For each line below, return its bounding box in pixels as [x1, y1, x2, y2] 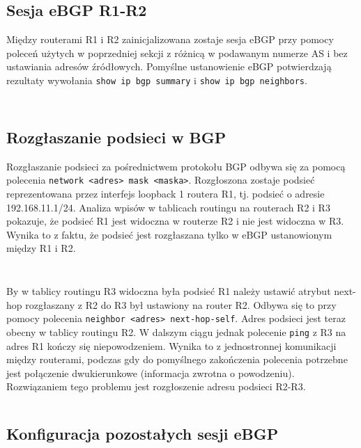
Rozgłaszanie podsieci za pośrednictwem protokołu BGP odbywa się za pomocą [6, 159, 346, 173]
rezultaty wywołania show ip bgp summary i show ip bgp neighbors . [6, 72, 307, 87]
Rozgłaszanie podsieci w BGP [6, 127, 226, 148]
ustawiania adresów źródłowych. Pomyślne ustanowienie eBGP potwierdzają [6, 59, 332, 74]
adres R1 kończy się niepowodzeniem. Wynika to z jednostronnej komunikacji [6, 338, 337, 353]
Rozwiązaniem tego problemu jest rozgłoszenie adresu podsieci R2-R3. [6, 379, 306, 394]
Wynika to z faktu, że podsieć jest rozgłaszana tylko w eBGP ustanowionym [6, 227, 332, 241]
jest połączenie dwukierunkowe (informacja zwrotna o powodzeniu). [6, 365, 295, 380]
